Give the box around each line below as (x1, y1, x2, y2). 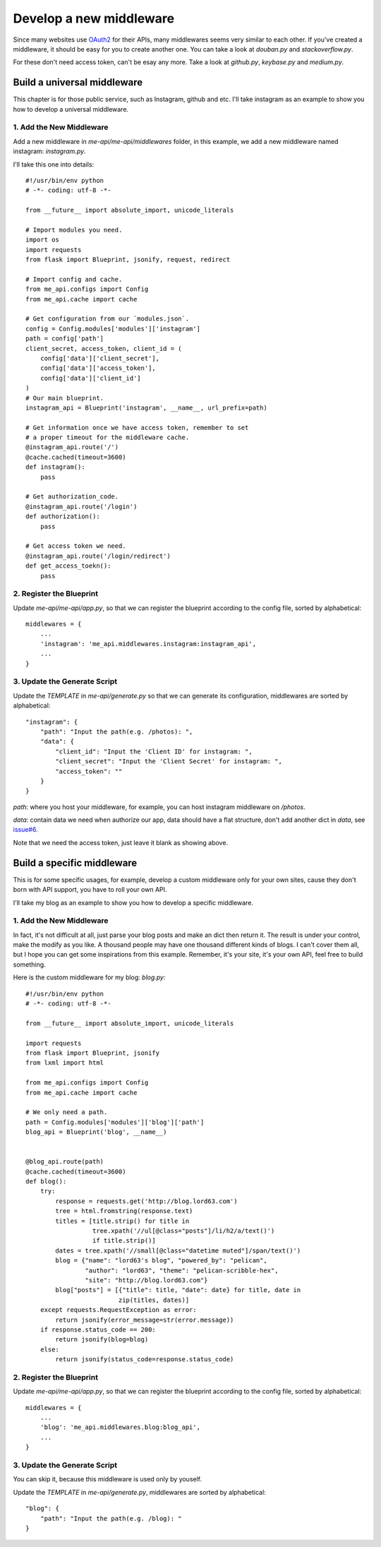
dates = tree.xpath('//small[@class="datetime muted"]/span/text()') (55, 1246, 301, 1255)
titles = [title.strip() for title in (55, 1217, 190, 1225)
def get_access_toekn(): (25, 562, 111, 570)
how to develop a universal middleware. (13, 104, 129, 113)
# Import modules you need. (25, 226, 123, 234)
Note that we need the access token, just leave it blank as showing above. (13, 838, 229, 847)
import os (25, 236, 59, 244)
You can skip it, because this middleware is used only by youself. (13, 1475, 202, 1483)
